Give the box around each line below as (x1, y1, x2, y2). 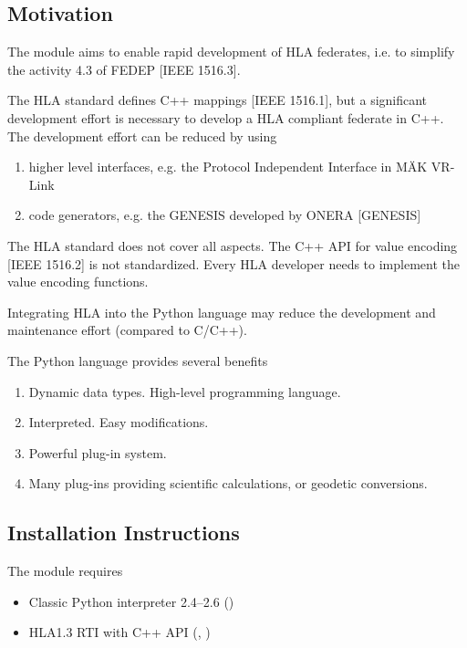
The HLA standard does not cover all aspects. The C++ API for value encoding (7, 235, 458, 255)
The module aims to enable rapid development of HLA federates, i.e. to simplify (7, 42, 455, 61)
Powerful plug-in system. (28, 443, 167, 462)
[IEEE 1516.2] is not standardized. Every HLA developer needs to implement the (7, 254, 460, 273)
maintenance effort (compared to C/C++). (7, 320, 247, 340)
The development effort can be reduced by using (7, 126, 277, 145)
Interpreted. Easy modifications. (28, 413, 209, 432)
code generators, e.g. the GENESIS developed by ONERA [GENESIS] (28, 205, 421, 225)
